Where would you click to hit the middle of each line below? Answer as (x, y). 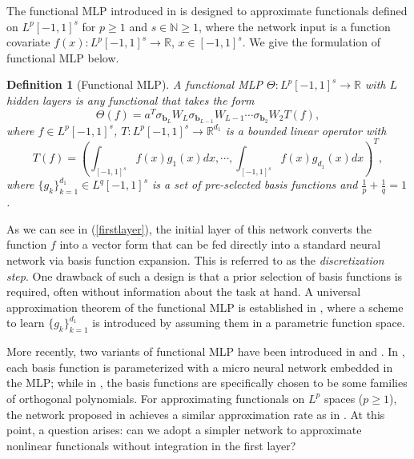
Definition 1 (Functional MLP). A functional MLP (135, 84)
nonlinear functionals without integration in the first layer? (151, 445)
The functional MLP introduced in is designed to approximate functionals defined (207, 10)
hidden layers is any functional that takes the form (131, 100)
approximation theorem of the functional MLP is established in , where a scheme (205, 307)
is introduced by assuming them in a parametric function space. (249, 323)
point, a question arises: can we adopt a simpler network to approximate (184, 430)
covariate (28, 42)
